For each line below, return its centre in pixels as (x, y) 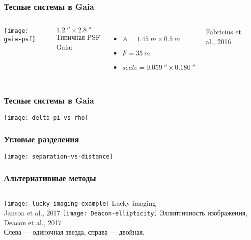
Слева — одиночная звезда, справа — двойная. (74, 232)
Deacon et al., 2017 (33, 222)
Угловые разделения (42, 139)
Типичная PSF (78, 37)
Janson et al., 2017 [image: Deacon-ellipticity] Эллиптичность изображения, (126, 212)
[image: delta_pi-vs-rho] (46, 118)
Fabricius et (223, 32)
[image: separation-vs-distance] (58, 157)
